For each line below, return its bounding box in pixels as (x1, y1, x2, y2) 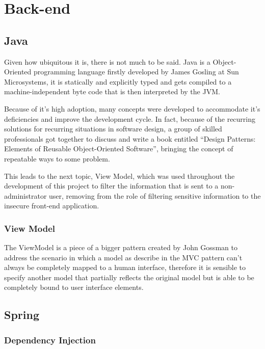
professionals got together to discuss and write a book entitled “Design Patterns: (4, 133, 256, 144)
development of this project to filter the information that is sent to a (4, 180, 219, 191)
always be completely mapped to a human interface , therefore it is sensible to (4, 262, 246, 273)
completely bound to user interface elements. (4, 282, 144, 292)
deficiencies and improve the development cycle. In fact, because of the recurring (4, 113, 255, 124)
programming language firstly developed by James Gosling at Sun (33, 66, 239, 77)
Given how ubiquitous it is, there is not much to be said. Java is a (4, 56, 210, 67)
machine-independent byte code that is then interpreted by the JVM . (4, 86, 220, 97)
